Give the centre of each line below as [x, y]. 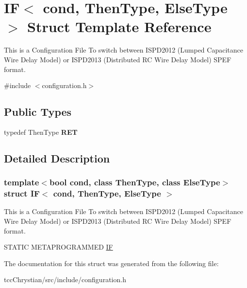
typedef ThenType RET [41, 132]
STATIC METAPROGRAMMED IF [58, 247]
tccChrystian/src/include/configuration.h [65, 279]
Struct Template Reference [119, 27]
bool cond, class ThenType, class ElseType [135, 182]
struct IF [22, 193]
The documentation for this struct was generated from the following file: [111, 263]
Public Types [38, 112]
